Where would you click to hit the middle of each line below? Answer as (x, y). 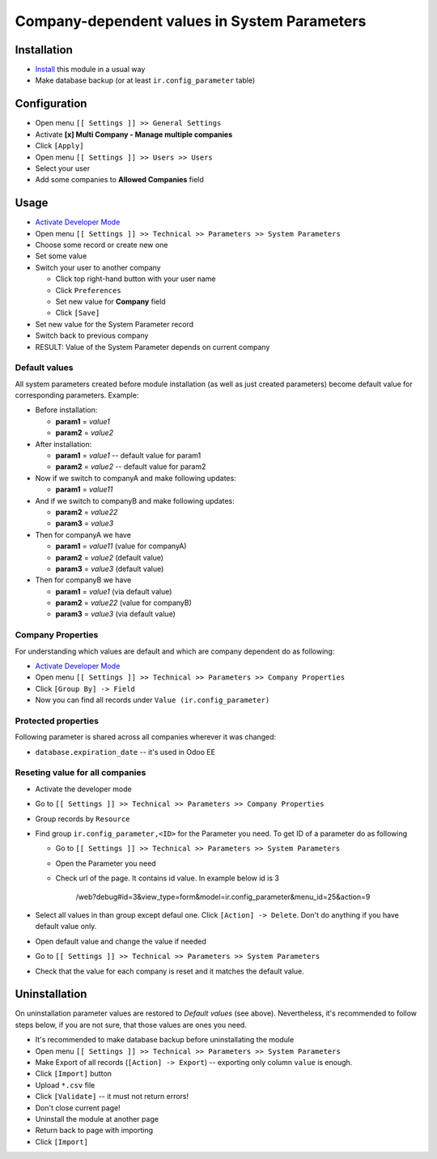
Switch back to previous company (92, 335)
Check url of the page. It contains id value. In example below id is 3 (167, 878)
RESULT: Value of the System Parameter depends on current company (153, 347)
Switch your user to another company (98, 267)
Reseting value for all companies (81, 773)
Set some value (61, 256)
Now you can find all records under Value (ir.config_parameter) (153, 700)
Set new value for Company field (110, 301)
